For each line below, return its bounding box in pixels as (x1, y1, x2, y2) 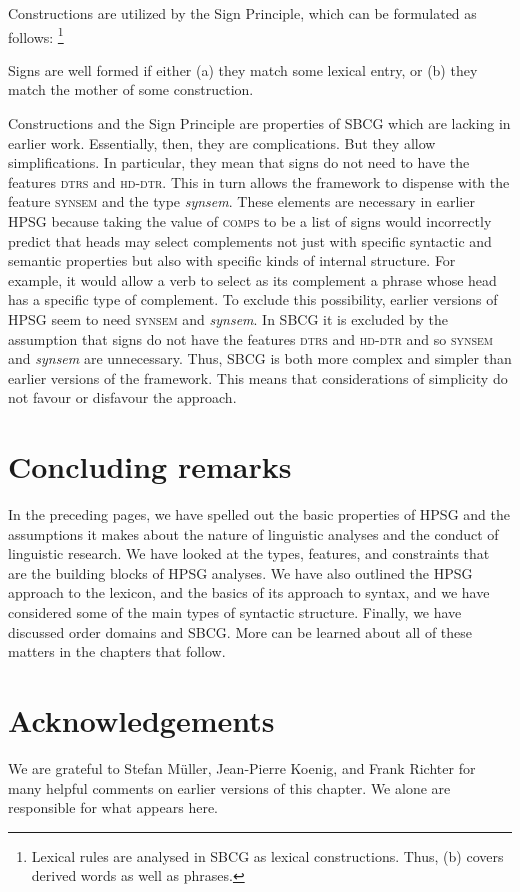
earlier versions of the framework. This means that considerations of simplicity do (8, 367, 508, 388)
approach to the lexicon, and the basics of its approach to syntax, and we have (8, 582, 490, 603)
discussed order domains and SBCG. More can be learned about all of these (8, 621, 473, 642)
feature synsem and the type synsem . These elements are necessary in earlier (8, 191, 475, 212)
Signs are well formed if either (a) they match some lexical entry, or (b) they (8, 59, 478, 80)
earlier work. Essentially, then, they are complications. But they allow (8, 132, 436, 153)
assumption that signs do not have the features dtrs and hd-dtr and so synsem (8, 328, 493, 349)
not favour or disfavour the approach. (8, 387, 237, 408)
